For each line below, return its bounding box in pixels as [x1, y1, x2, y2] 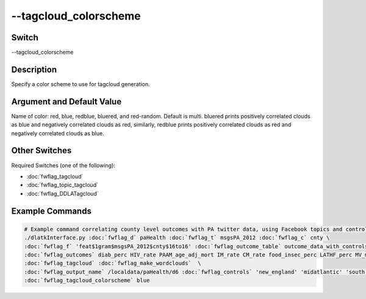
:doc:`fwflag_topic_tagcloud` [26, 181, 99, 189]
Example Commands [11, 206, 91, 216]
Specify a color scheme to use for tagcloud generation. [11, 80, 151, 88]
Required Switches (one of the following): [11, 162, 116, 169]
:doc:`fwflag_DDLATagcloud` [26, 190, 99, 197]
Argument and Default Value [11, 96, 122, 107]
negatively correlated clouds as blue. [11, 129, 104, 137]
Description [11, 64, 57, 74]
